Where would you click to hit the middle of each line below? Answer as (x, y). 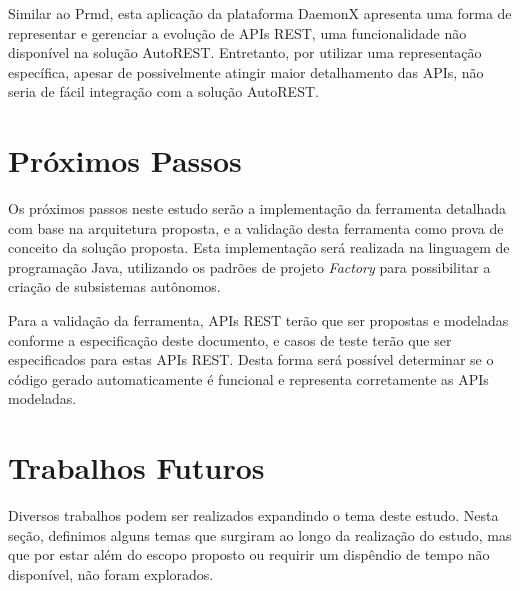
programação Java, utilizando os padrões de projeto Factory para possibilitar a (249, 266)
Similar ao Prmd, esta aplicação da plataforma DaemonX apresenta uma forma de (260, 13)
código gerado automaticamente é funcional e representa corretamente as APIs (248, 378)
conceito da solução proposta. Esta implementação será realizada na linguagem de (259, 247)
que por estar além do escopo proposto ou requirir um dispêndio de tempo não (249, 554)
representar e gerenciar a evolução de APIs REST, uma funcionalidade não (237, 32)
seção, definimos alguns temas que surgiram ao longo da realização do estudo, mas (260, 534)
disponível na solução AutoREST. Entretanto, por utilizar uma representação (245, 52)
